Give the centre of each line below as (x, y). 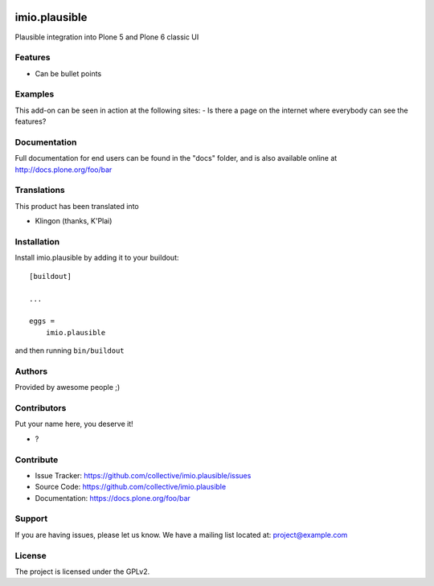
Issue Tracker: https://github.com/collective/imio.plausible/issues (143, 475)
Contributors (41, 408)
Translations (40, 191)
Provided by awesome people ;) (68, 387)
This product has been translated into (77, 206)
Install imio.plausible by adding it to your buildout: (97, 258)
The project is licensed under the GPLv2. (82, 572)
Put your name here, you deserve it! (74, 424)
